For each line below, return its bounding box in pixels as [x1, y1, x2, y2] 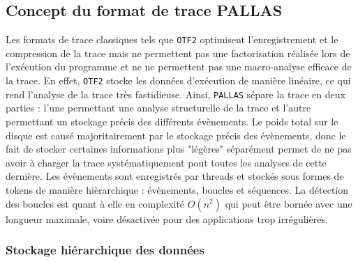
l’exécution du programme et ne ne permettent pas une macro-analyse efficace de [6, 59, 352, 74]
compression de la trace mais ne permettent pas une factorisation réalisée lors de [6, 45, 350, 60]
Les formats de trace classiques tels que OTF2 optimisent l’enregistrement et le [6, 32, 338, 47]
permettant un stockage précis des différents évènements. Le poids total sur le [6, 114, 338, 128]
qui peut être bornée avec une [225, 196, 352, 210]
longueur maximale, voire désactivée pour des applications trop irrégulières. [6, 211, 328, 226]
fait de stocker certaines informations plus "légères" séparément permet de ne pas [6, 141, 352, 156]
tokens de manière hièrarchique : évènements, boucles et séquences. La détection [6, 182, 349, 196]
